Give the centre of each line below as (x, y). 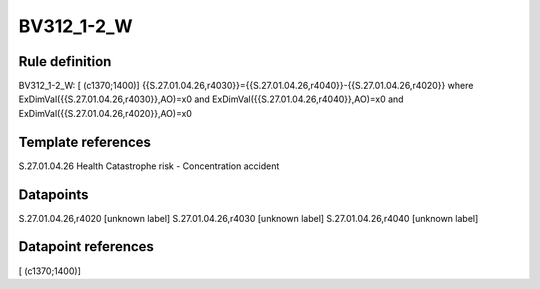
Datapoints (53, 194)
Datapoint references (86, 246)
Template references (85, 141)
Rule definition (65, 61)
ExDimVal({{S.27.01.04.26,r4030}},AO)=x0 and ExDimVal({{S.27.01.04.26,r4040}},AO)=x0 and (211, 99)
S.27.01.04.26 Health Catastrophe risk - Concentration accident (149, 166)
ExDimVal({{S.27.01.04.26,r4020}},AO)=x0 (105, 113)
